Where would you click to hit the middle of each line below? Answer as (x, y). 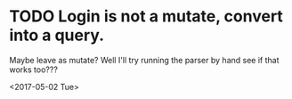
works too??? (33, 70)
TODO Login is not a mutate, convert (146, 16)
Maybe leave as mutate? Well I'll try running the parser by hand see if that (144, 60)
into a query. (57, 35)
